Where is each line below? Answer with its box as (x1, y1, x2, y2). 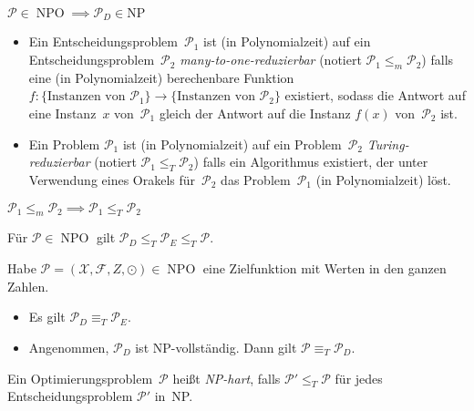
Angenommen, (28, 337, 109, 356)
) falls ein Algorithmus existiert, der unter (193, 152, 428, 171)
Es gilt (28, 307, 66, 326)
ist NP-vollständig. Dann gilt (135, 337, 297, 356)
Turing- (366, 134, 409, 153)
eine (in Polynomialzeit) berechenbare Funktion (28, 67, 294, 87)
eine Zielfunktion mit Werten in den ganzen (202, 259, 447, 278)
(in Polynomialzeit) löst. (315, 170, 451, 190)
